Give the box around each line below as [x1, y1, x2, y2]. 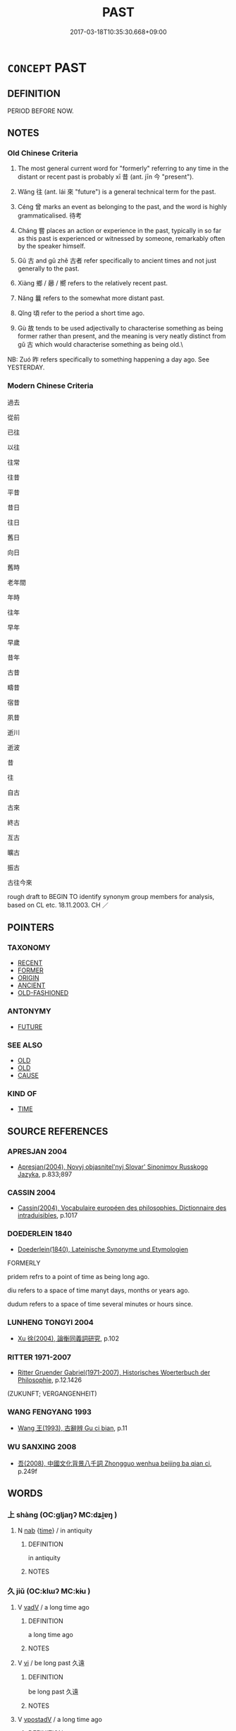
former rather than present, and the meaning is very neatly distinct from [17, 332, 227, 340]
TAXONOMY [7, 943, 51, 953]
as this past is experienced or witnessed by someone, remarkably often [17, 234, 225, 243]
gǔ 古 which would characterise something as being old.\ [17, 340, 183, 349]
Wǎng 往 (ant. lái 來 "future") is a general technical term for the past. [17, 188, 216, 196]
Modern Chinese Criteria [7, 381, 94, 391]
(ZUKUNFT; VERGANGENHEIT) [7, 1389, 97, 1398]
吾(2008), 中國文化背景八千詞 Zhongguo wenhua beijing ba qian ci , [17, 1459, 212, 1468]
